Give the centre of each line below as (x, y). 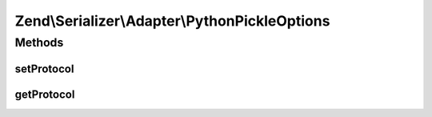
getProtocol (45, 94)
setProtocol (44, 69)
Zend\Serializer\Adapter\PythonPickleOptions (172, 21)
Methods (39, 42)
